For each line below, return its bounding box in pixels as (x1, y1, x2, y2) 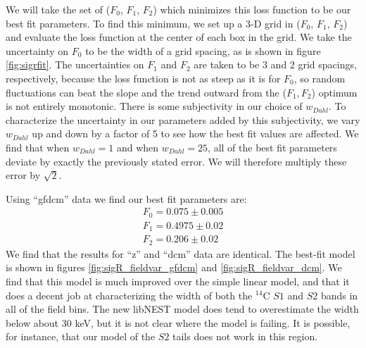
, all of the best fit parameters (208, 139, 337, 154)
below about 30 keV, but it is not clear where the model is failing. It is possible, (6, 315, 351, 330)
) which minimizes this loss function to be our (153, 2, 351, 16)
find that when (6, 139, 70, 154)
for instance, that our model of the (6, 329, 156, 344)
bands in (320, 287, 358, 302)
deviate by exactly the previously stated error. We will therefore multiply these (6, 154, 347, 168)
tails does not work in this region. (172, 329, 318, 344)
